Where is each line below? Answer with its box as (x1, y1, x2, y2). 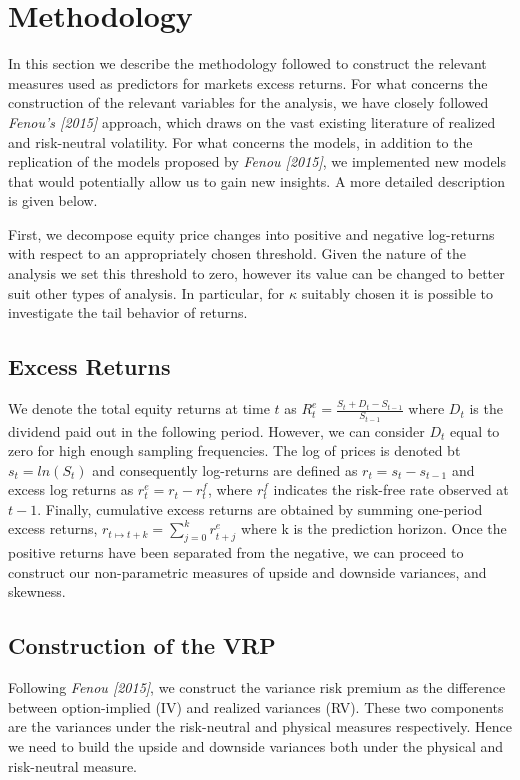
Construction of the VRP (8, 630, 276, 661)
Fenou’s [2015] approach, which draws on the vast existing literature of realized (8, 111, 496, 132)
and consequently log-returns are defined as (92, 459, 358, 480)
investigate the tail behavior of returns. (8, 302, 248, 323)
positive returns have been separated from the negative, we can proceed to (8, 542, 464, 563)
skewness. (8, 581, 66, 602)
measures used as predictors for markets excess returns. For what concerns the (8, 72, 488, 93)
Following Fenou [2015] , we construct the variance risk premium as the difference (8, 677, 506, 698)
